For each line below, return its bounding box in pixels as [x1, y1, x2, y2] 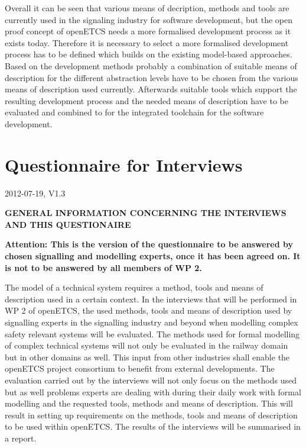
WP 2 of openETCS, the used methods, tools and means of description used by [5, 304, 292, 317]
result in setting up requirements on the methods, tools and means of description [5, 408, 298, 421]
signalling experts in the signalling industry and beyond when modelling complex [5, 316, 298, 328]
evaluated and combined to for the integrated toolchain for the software [5, 106, 264, 118]
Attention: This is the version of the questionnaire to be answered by [5, 238, 293, 250]
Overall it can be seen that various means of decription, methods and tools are [5, 2, 289, 14]
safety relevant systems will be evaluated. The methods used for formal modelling [5, 327, 300, 340]
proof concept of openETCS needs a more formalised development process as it [5, 25, 291, 37]
